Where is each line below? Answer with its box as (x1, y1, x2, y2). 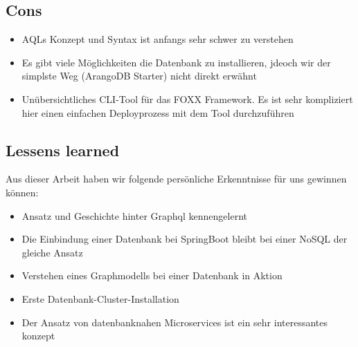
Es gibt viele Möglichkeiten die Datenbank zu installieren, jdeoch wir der (21, 55, 331, 69)
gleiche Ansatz (21, 245, 83, 259)
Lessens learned (6, 139, 120, 160)
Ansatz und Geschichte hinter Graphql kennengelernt (21, 208, 248, 223)
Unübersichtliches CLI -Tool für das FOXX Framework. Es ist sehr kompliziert (21, 91, 353, 106)
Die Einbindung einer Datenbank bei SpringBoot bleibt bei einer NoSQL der (21, 232, 348, 246)
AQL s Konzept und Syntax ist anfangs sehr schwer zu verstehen (21, 32, 294, 46)
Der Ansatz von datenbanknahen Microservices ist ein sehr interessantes (21, 315, 328, 329)
